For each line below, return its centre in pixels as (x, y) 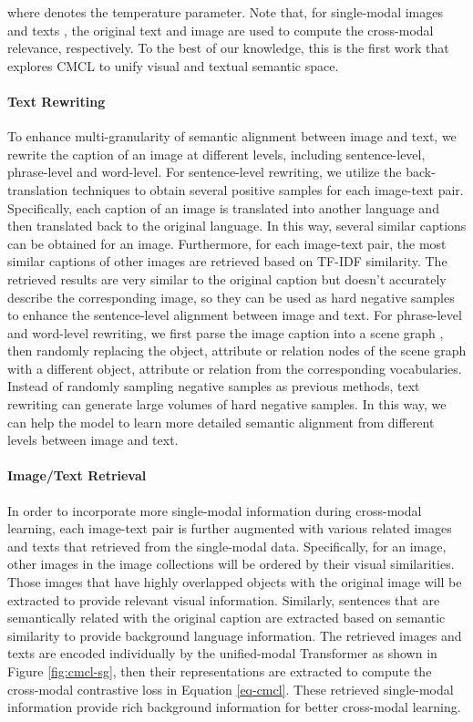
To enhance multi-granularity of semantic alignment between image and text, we (232, 136)
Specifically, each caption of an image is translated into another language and (223, 207)
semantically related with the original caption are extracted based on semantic (226, 618)
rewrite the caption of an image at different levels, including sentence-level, (216, 154)
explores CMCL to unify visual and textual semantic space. (173, 65)
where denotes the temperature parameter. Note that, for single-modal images (225, 12)
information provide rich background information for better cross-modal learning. (234, 707)
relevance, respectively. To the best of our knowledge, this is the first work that (228, 48)
